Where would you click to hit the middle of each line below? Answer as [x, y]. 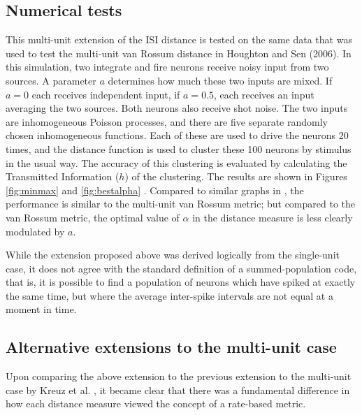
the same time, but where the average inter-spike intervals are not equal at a [169, 295]
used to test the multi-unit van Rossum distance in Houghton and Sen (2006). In [179, 53]
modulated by [35, 231]
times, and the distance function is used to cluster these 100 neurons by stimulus [179, 148]
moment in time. [41, 309]
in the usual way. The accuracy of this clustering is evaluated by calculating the [176, 162]
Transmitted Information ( [63, 176]
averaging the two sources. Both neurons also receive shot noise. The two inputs [177, 108]
